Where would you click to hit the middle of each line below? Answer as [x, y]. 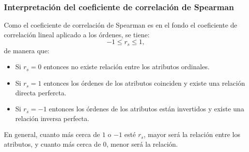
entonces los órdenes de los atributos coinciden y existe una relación [144, 83]
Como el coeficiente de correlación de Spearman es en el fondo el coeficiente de [121, 25]
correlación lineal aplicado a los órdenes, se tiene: [77, 34]
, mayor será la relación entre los [192, 134]
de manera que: [27, 50]
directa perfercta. [41, 92]
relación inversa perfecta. [52, 118]
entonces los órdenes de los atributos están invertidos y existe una [147, 109]
